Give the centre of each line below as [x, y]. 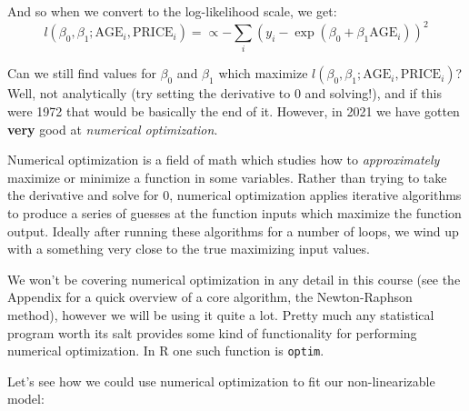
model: [26, 399]
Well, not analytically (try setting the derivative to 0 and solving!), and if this [225, 93]
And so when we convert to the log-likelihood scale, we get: [172, 11]
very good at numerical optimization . [113, 129]
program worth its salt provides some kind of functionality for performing [212, 332]
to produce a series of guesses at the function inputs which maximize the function [234, 212]
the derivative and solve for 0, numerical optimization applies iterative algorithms [234, 195]
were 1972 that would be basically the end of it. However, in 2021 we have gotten [234, 111]
